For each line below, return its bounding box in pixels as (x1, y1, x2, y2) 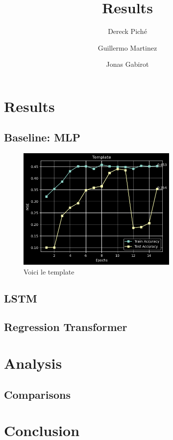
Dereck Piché (108, 26, 147, 36)
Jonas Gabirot (106, 59, 149, 69)
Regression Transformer (4, 319, 127, 334)
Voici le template (24, 266, 74, 276)
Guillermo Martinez (98, 42, 157, 53)
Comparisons (4, 386, 71, 402)
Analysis (4, 353, 62, 373)
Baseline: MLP (4, 130, 81, 145)
